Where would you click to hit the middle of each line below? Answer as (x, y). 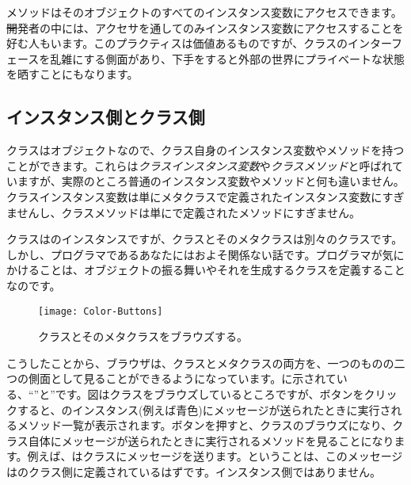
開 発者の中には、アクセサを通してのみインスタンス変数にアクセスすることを (205, 27)
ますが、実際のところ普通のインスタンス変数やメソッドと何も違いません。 (211, 181)
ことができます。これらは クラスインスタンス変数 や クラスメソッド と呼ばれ (200, 165)
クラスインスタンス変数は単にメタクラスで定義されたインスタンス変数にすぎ (205, 196)
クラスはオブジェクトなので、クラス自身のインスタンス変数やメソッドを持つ (205, 150)
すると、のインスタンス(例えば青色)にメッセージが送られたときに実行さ (204, 409)
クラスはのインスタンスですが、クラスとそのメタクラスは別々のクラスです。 (205, 239)
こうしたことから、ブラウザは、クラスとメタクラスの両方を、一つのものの (200, 363)
